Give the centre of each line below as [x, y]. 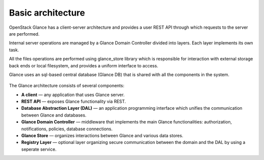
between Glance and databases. [54, 115]
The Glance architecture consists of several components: [67, 86]
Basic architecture [47, 13]
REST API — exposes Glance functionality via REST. [74, 101]
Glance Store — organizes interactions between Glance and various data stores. [102, 136]
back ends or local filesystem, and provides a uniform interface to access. [84, 65]
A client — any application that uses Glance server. [73, 95]
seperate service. [39, 149]
